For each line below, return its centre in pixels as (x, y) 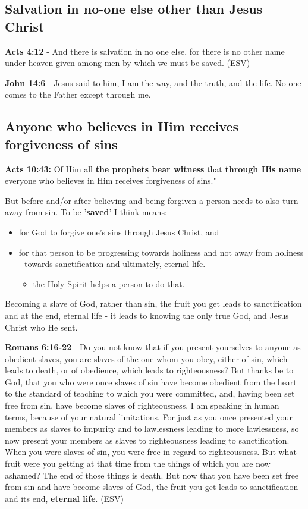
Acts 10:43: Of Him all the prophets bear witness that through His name (153, 169)
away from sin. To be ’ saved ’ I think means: (86, 212)
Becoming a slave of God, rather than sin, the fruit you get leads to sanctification (153, 304)
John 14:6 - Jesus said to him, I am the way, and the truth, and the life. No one (153, 82)
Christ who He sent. (41, 327)
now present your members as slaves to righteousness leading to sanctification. (147, 440)
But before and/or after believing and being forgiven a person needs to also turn (152, 200)
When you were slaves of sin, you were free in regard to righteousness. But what (151, 452)
